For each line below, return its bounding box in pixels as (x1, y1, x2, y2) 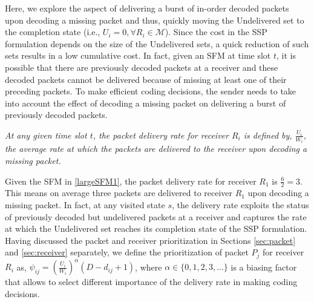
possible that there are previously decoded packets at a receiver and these (5, 61, 278, 73)
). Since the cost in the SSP (165, 25, 267, 38)
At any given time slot (5, 128, 87, 141)
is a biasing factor (231, 260, 297, 273)
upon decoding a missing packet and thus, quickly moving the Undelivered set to (5, 13, 304, 26)
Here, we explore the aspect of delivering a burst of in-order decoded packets (5, 2, 289, 14)
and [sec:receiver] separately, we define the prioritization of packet (5, 246, 249, 258)
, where (135, 260, 162, 273)
